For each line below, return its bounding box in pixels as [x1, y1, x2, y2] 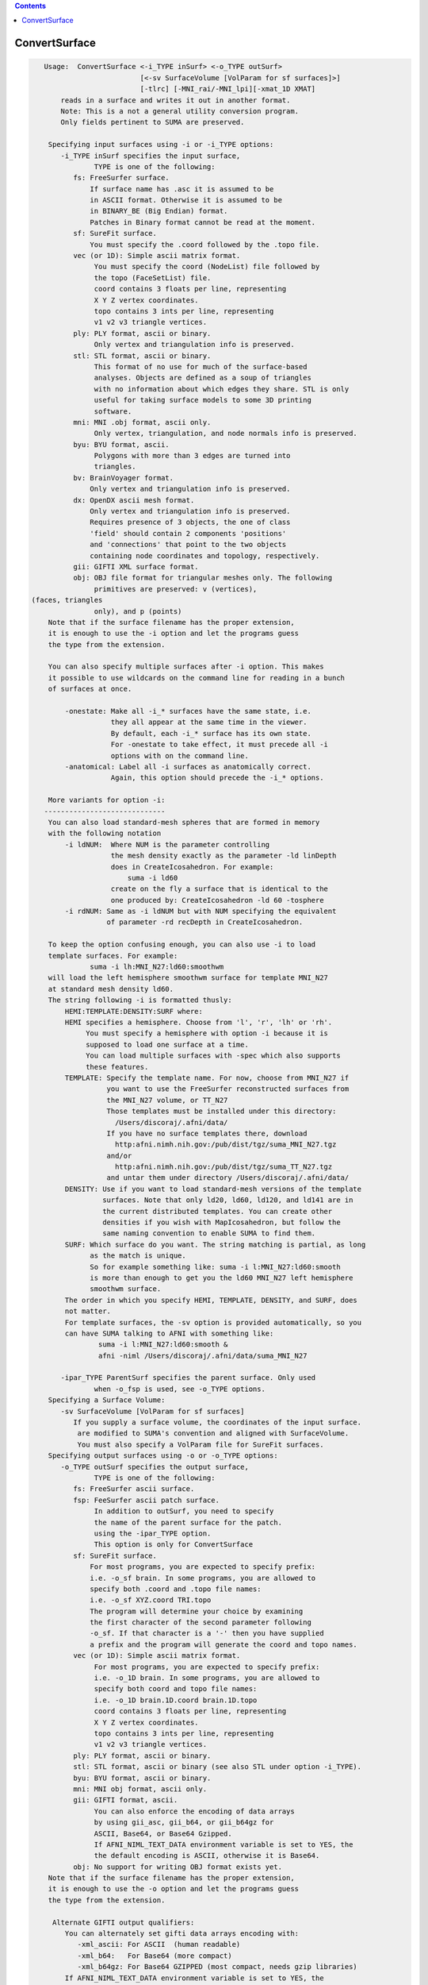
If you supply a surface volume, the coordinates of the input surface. [72, 1418, 362, 1427]
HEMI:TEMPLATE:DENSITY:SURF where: [64, 1007, 204, 1016]
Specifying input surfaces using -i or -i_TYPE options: [48, 140, 274, 149]
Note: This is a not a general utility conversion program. [60, 106, 300, 115]
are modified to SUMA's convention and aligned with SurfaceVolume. [77, 1429, 350, 1438]
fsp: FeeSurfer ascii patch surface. [72, 1495, 220, 1505]
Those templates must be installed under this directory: [106, 1107, 337, 1116]
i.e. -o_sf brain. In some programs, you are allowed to [90, 1573, 316, 1582]
